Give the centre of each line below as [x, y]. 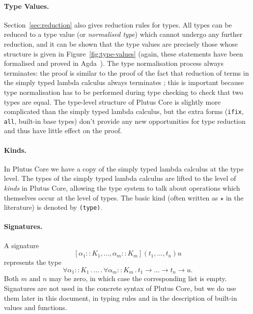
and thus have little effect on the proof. [63, 130]
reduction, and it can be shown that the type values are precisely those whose [121, 43]
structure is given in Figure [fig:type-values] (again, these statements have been [124, 53]
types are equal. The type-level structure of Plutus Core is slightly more [112, 101]
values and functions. [36, 307]
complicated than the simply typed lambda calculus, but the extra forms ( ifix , [124, 111]
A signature [22, 245]
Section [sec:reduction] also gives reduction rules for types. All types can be [118, 24]
